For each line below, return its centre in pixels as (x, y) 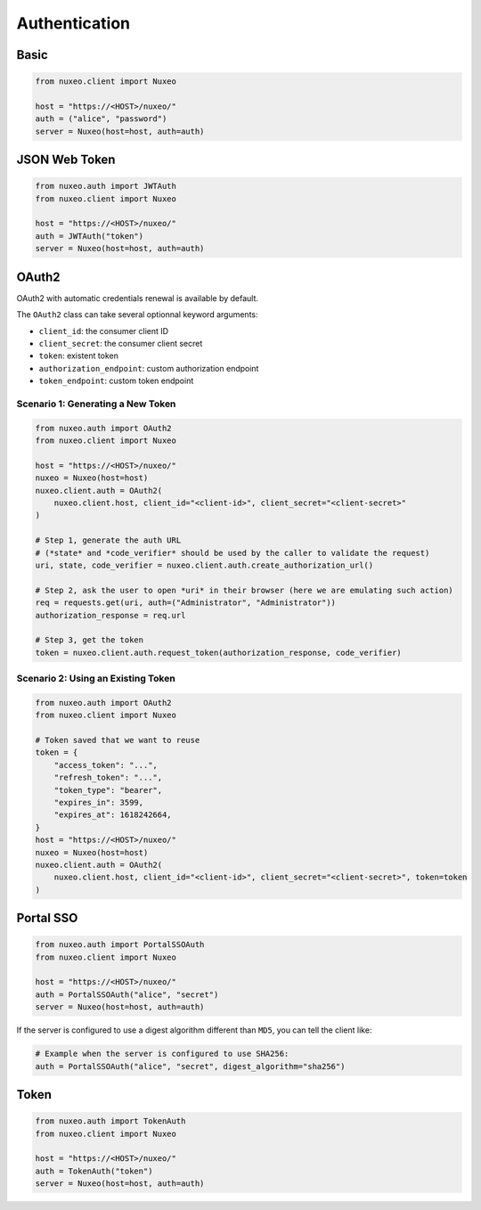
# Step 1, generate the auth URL (108, 540)
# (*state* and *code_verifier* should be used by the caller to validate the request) (232, 553)
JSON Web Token (66, 160)
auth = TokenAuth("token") (94, 1171)
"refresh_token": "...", (108, 778)
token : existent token (79, 356)
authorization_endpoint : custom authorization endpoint (149, 368)
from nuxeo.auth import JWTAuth (106, 186)
